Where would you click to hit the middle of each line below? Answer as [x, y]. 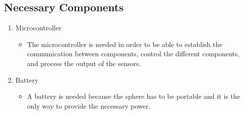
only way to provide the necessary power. [89, 105]
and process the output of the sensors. [84, 63]
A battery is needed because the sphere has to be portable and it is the [134, 96]
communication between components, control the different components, [133, 54]
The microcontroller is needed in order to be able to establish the [125, 44]
